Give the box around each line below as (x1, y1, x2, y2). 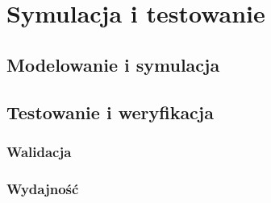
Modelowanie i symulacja (6, 52, 220, 77)
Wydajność (6, 178, 79, 198)
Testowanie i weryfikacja (6, 99, 214, 124)
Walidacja (6, 141, 72, 161)
